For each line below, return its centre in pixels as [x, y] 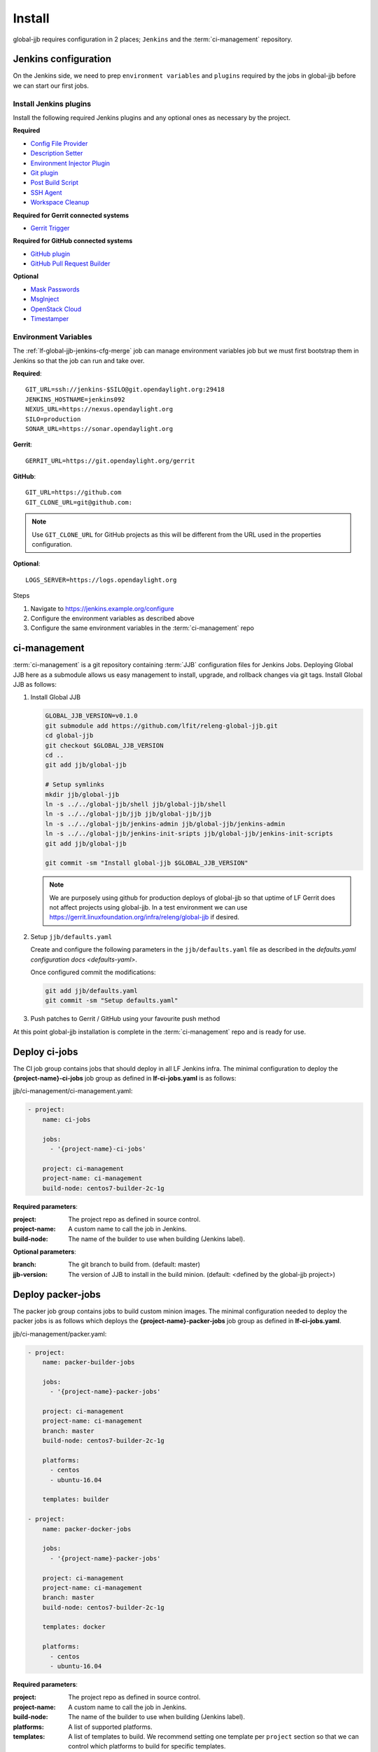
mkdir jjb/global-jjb [82, 794]
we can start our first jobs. [51, 85]
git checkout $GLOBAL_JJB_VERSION [104, 745]
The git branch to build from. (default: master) [134, 1264]
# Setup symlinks [75, 785]
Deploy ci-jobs [45, 1052]
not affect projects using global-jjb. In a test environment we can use [148, 908]
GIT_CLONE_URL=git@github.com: [79, 502]
